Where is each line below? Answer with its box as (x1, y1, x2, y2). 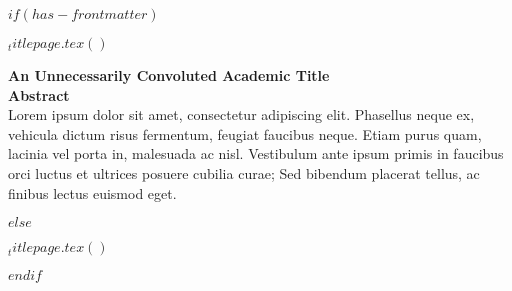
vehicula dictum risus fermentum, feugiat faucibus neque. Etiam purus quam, (8, 123, 482, 144)
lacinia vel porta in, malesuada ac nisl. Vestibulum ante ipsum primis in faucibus (8, 143, 504, 164)
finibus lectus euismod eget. (8, 182, 177, 203)
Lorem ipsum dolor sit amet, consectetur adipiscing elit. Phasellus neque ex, (8, 104, 475, 125)
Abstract (8, 84, 70, 105)
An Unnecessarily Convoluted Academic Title (8, 65, 330, 85)
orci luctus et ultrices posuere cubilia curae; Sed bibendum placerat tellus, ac (8, 162, 480, 183)
